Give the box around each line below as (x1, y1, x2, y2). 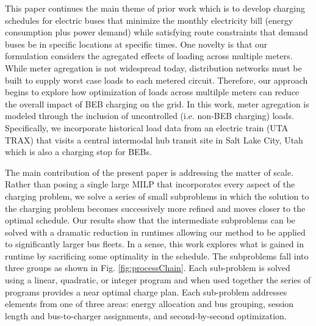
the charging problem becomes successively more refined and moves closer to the (5, 201, 306, 214)
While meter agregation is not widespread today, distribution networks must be (5, 61, 302, 74)
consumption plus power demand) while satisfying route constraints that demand (5, 26, 308, 38)
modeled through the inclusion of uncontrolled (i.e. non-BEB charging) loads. (5, 109, 294, 122)
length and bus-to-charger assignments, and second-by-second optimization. (5, 309, 287, 322)
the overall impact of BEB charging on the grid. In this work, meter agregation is (5, 97, 309, 110)
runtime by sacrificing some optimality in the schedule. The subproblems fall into (5, 249, 309, 262)
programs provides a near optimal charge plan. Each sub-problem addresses (5, 285, 287, 298)
